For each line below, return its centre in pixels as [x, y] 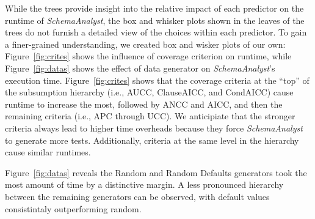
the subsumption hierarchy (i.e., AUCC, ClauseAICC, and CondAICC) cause [149, 92]
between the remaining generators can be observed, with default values [137, 196]
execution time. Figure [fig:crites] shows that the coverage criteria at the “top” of [157, 80]
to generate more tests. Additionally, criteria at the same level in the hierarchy [152, 140]
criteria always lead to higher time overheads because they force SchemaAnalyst [154, 128]
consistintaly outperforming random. [73, 208]
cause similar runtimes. [48, 152]
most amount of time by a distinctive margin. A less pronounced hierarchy [144, 184]
